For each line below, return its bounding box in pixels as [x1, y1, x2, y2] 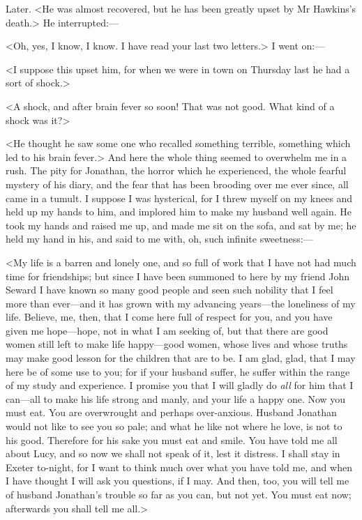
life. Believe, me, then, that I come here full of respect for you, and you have [6, 309, 333, 324]
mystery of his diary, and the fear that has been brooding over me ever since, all [6, 176, 349, 191]
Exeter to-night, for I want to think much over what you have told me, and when [6, 459, 352, 474]
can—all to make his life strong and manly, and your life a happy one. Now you [6, 391, 346, 406]
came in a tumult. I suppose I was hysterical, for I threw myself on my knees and [6, 190, 353, 205]
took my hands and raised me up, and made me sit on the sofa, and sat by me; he [6, 217, 356, 232]
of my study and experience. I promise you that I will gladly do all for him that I [6, 378, 354, 392]
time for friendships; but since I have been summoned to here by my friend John [6, 268, 349, 283]
